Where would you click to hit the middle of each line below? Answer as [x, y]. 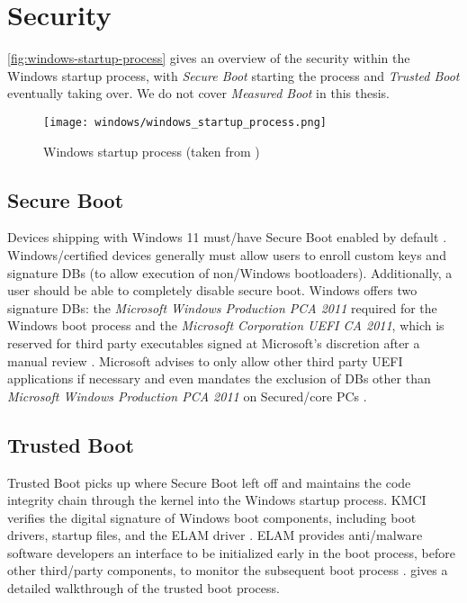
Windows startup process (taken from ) [152, 151]
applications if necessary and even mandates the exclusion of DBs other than [219, 378]
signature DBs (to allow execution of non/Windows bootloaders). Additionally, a [230, 272]
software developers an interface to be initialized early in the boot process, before [231, 552]
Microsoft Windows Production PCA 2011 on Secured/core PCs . [187, 396]
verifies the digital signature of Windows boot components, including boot [212, 517]
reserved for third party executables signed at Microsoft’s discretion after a [214, 342]
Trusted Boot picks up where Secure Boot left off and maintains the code [209, 482]
